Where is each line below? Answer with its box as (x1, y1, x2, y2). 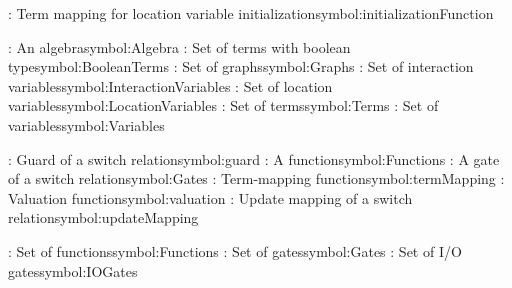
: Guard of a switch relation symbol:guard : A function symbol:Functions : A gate (8, 148, 500, 169)
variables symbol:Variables (8, 114, 165, 135)
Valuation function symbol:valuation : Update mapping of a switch (8, 187, 413, 208)
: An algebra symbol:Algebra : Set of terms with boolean (8, 36, 351, 57)
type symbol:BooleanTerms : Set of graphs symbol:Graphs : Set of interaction (8, 56, 474, 77)
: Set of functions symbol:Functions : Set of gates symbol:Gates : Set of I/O (8, 240, 462, 261)
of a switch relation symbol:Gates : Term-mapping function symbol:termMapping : (8, 168, 505, 189)
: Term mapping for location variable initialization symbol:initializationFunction (8, 3, 494, 23)
